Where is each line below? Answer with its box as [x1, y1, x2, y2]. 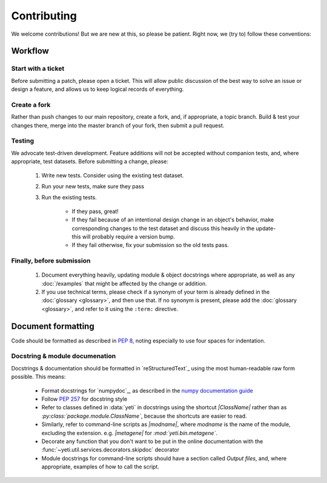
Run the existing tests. [41, 194, 97, 201]
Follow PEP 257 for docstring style [41, 395, 128, 402]
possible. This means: [11, 373, 66, 381]
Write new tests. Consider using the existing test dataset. [41, 171, 184, 179]
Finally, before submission [11, 257, 91, 265]
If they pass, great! [71, 208, 119, 215]
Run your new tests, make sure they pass [41, 182, 145, 190]
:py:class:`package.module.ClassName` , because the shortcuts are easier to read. [41, 412, 248, 419]
